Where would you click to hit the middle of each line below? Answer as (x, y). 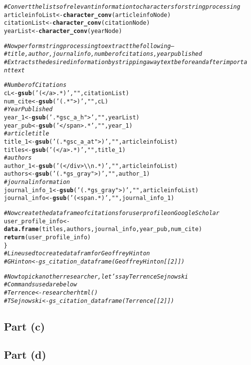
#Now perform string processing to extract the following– (89, 46)
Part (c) (25, 326)
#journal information (37, 182)
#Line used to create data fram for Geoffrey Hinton (77, 254)
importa (235, 62)
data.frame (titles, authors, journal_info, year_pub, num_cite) (103, 229)
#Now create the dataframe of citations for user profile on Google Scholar (112, 213)
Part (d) (25, 355)
